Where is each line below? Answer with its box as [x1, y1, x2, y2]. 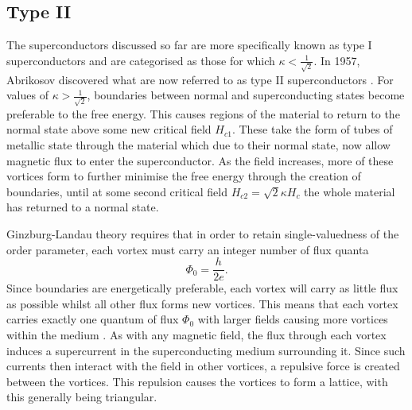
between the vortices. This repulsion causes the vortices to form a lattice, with [6, 373, 388, 389]
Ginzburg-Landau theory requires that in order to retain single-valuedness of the [6, 225, 399, 242]
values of [6, 87, 49, 103]
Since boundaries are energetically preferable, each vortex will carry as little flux [6, 280, 398, 296]
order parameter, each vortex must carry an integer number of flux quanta [6, 241, 369, 257]
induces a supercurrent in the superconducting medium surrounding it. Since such [6, 342, 406, 358]
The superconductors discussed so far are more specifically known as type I [6, 37, 372, 53]
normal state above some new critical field [6, 121, 212, 137]
